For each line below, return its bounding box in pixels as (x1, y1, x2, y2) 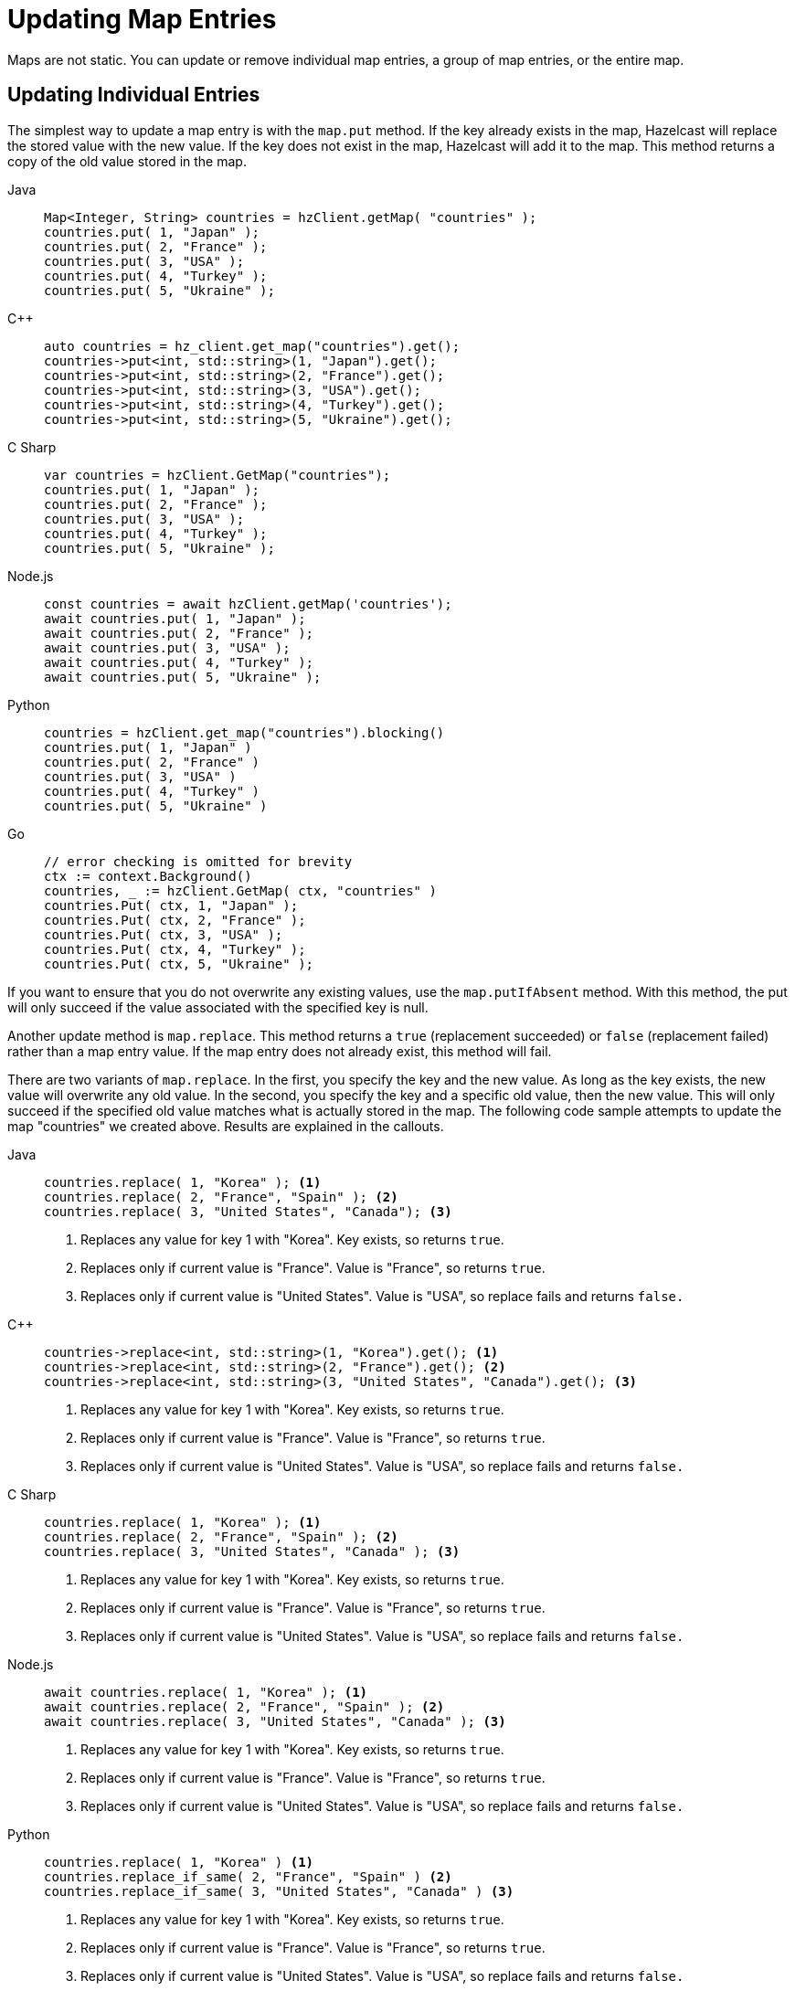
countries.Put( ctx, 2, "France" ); (44, 912, 306, 927)
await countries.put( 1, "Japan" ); (44, 610, 306, 626)
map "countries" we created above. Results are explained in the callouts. (7, 1117, 444, 1134)
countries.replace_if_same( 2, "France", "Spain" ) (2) (44, 1869, 452, 1884)
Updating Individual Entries (7, 83, 260, 107)
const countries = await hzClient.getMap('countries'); (44, 596, 452, 611)
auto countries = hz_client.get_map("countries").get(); (44, 338, 461, 354)
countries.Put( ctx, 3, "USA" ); (44, 927, 283, 942)
